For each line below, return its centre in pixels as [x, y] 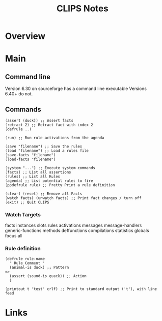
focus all [14, 236]
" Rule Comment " [27, 263]
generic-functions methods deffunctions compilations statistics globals [77, 231]
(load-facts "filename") [30, 159]
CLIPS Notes [82, 9]
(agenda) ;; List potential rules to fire [49, 181]
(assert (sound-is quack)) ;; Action [48, 276]
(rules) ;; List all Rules [33, 176]
